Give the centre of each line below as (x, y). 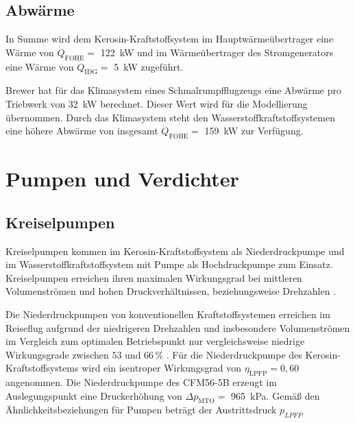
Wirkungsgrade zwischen (57, 354)
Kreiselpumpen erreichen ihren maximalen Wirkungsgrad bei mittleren (154, 277)
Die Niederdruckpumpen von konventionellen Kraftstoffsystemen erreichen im (168, 314)
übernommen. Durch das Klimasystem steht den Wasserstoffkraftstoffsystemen (170, 117)
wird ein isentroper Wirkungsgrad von (162, 368)
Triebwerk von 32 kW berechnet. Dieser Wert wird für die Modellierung (157, 103)
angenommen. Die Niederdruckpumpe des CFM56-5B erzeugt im (141, 382)
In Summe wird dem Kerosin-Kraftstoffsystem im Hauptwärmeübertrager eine (170, 39)
